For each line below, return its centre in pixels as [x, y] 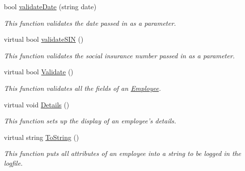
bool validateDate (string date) [50, 6]
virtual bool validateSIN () [44, 39]
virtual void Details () [37, 104]
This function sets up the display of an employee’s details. [90, 121]
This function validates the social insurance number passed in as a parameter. [119, 55]
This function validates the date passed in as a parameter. [90, 23]
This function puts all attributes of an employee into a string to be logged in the [122, 153]
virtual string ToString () [42, 137]
